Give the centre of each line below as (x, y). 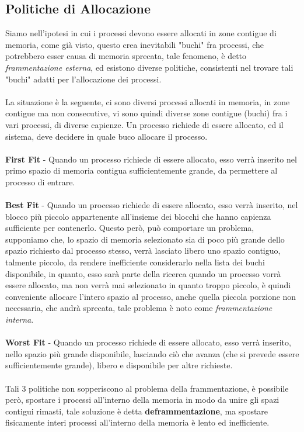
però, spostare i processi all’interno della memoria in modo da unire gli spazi (142, 400)
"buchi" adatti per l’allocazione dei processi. (83, 79)
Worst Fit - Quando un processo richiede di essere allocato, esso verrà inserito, (148, 342)
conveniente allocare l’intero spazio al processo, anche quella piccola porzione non (151, 296)
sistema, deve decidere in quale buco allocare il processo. (106, 136)
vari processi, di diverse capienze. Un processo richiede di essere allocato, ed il (144, 124)
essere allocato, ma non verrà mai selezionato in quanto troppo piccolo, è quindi (148, 285)
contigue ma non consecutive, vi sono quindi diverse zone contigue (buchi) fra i (146, 113)
